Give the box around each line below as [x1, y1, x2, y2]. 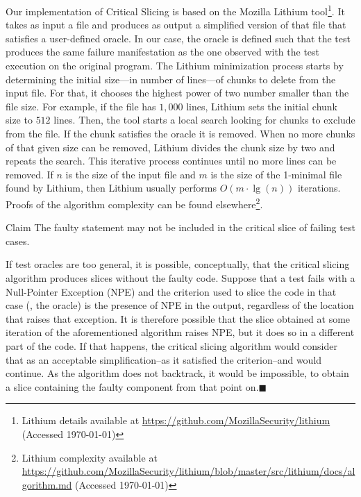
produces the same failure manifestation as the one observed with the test [6, 44, 320, 59]
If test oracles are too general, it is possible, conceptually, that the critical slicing [6, 257, 350, 271]
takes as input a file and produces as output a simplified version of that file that [6, 17, 346, 32]
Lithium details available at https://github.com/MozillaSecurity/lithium [22, 413, 330, 428]
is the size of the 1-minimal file [210, 167, 342, 181]
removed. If [6, 167, 53, 181]
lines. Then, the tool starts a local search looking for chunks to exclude [53, 112, 355, 127]
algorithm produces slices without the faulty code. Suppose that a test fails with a [6, 271, 355, 285]
